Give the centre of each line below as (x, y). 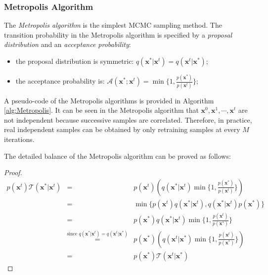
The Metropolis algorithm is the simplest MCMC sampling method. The (113, 25)
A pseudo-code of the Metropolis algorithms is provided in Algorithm (109, 100)
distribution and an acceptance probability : (67, 44)
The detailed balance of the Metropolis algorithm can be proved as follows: (117, 156)
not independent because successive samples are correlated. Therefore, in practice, (128, 119)
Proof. (13, 172)
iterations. (19, 139)
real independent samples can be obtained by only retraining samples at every (122, 129)
